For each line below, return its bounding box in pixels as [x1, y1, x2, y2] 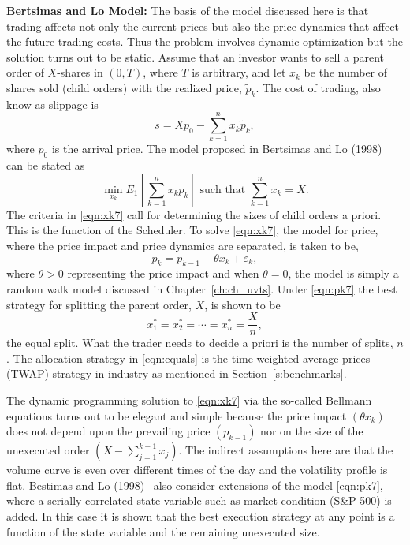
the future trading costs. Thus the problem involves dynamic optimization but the [6, 33, 403, 50]
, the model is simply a [288, 265, 399, 282]
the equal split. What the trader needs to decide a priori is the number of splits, [6, 334, 393, 351]
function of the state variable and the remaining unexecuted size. [6, 523, 320, 539]
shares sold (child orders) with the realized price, [6, 79, 242, 95]
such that [199, 184, 246, 196]
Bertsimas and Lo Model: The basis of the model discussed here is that [6, 2, 369, 18]
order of [6, 64, 44, 80]
